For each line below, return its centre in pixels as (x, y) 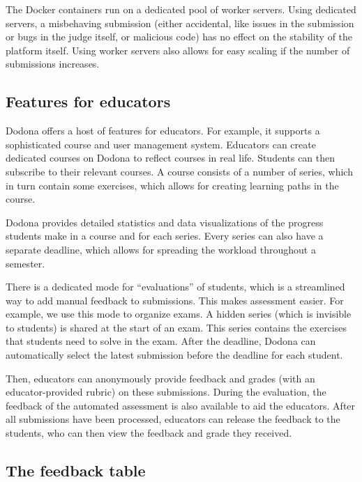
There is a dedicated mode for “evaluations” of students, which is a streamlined (175, 287)
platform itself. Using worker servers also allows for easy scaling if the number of (178, 50)
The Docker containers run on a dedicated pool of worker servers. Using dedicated (181, 9)
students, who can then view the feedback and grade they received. (149, 433)
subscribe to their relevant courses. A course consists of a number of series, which (179, 171)
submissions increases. (53, 64)
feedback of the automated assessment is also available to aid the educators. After (181, 405)
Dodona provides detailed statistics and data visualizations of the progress (165, 222)
